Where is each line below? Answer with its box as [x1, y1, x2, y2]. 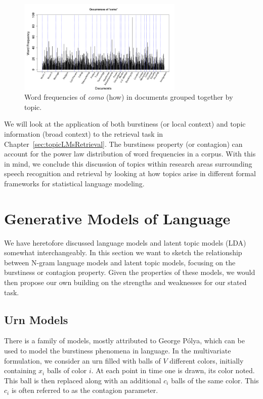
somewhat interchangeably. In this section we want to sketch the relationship [4, 247, 242, 258]
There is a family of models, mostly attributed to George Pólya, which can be [4, 335, 245, 346]
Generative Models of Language [4, 208, 231, 228]
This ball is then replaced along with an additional [4, 375, 161, 385]
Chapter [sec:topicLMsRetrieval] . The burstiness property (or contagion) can [4, 138, 243, 149]
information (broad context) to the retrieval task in [4, 128, 163, 139]
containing [4, 365, 36, 376]
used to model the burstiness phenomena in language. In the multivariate [4, 345, 231, 356]
